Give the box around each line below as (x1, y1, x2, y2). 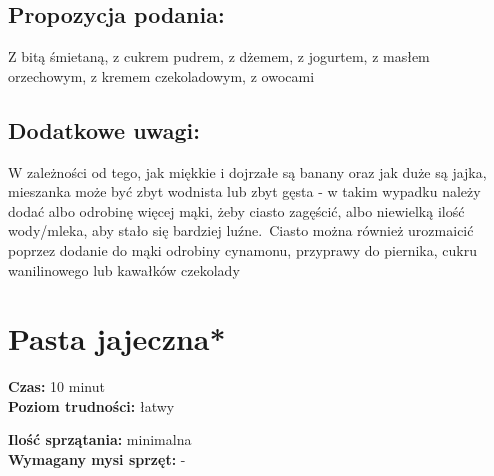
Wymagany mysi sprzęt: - (8, 449, 186, 470)
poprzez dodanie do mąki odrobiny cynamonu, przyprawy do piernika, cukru (8, 239, 477, 260)
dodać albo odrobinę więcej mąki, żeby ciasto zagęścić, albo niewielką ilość (8, 200, 465, 221)
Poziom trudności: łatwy (8, 395, 175, 416)
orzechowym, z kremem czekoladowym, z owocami (8, 65, 315, 86)
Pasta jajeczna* (8, 318, 226, 359)
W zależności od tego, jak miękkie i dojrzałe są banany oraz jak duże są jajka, (8, 161, 487, 182)
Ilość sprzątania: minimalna (8, 429, 192, 450)
